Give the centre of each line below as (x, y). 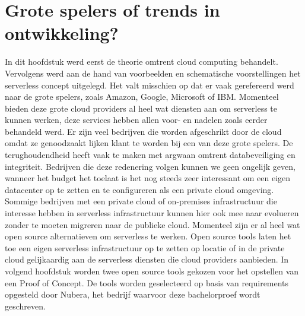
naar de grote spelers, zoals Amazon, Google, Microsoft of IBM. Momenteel (142, 97)
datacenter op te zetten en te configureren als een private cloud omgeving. (139, 189)
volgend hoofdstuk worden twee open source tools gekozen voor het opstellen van (152, 271)
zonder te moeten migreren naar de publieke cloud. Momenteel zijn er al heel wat (152, 224)
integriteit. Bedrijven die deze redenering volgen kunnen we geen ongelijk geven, (150, 166)
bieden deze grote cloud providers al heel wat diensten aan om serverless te (141, 108)
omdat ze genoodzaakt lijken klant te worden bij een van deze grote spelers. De (149, 143)
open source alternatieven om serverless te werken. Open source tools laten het (148, 236)
